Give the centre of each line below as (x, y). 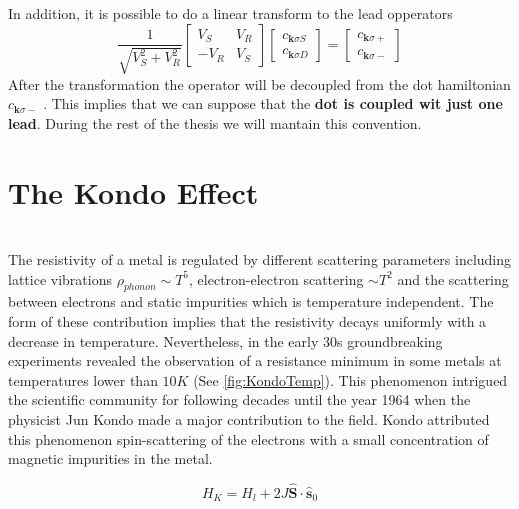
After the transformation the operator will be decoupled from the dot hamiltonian (259, 83)
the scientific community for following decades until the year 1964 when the (239, 399)
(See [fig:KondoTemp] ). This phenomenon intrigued (350, 379)
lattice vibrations (60, 278)
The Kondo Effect (133, 191)
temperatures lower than (83, 379)
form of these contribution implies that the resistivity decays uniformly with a (247, 321)
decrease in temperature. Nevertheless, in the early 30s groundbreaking (225, 340)
